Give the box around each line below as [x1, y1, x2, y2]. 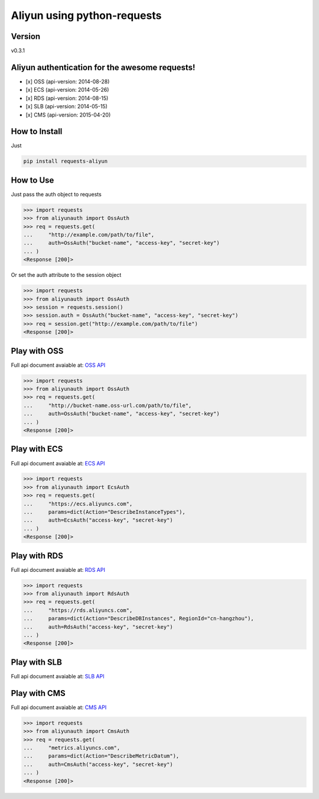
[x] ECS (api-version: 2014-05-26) [25, 86, 109, 93]
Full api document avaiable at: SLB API [11, 672, 105, 680]
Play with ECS [11, 444, 63, 454]
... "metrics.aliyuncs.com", [23, 745, 121, 751]
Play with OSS [11, 346, 64, 356]
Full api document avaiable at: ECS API [11, 460, 105, 467]
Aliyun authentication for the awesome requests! [11, 62, 196, 72]
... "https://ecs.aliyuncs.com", [23, 500, 133, 507]
